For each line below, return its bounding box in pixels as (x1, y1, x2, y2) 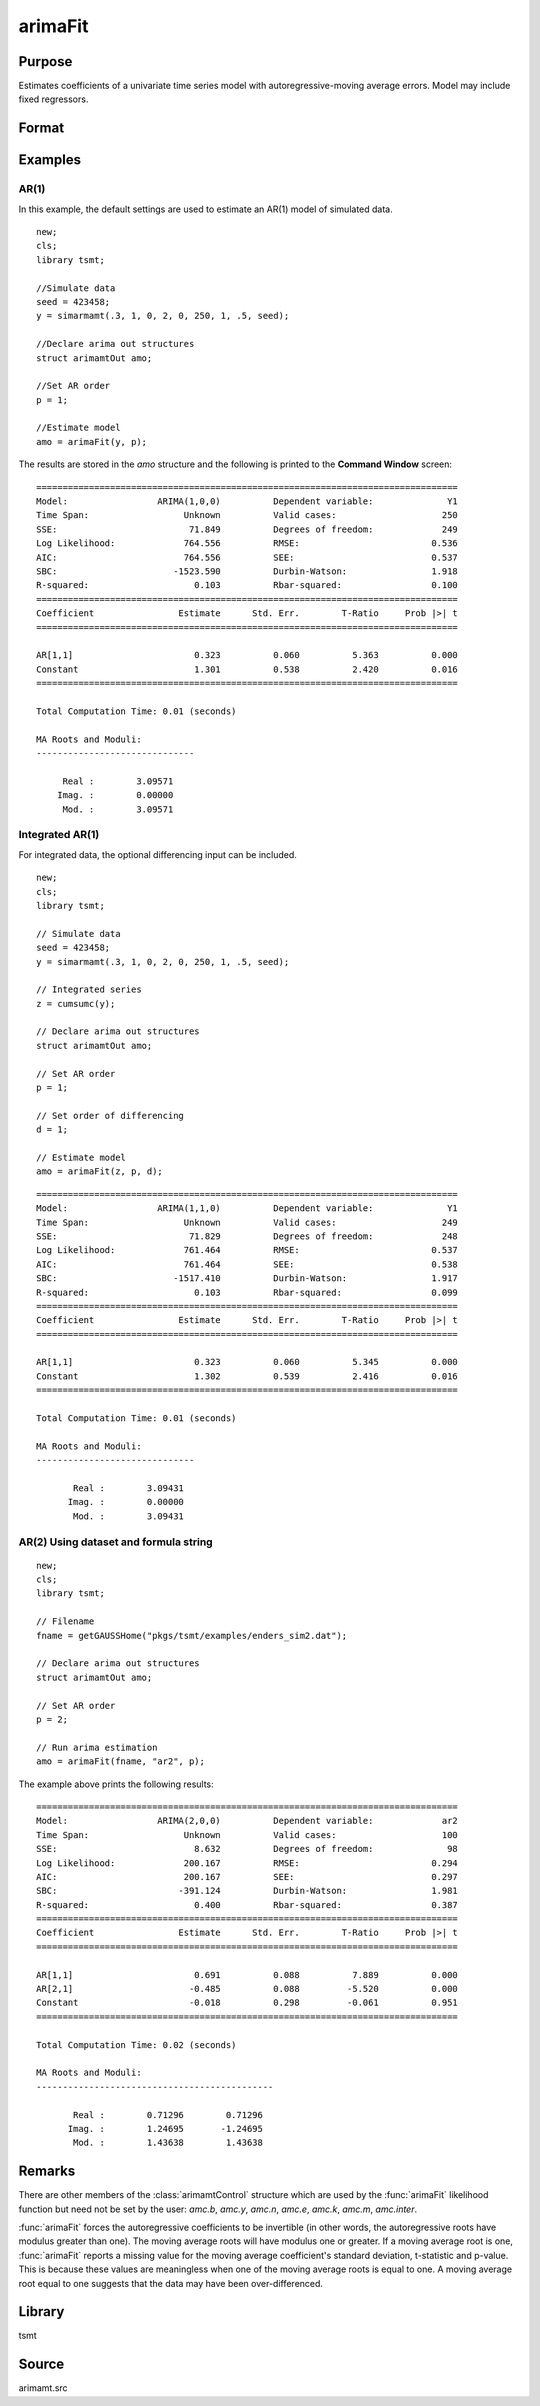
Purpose (18, 53, 73, 70)
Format (18, 120, 65, 137)
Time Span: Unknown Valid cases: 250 (36, 510, 459, 521)
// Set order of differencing (36, 1110, 185, 1121)
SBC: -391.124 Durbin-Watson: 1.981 (36, 1885, 459, 1897)
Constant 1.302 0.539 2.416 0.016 (36, 1370, 459, 1382)
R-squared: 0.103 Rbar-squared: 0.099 (36, 1286, 459, 1298)
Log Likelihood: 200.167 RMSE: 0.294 (36, 1857, 459, 1869)
